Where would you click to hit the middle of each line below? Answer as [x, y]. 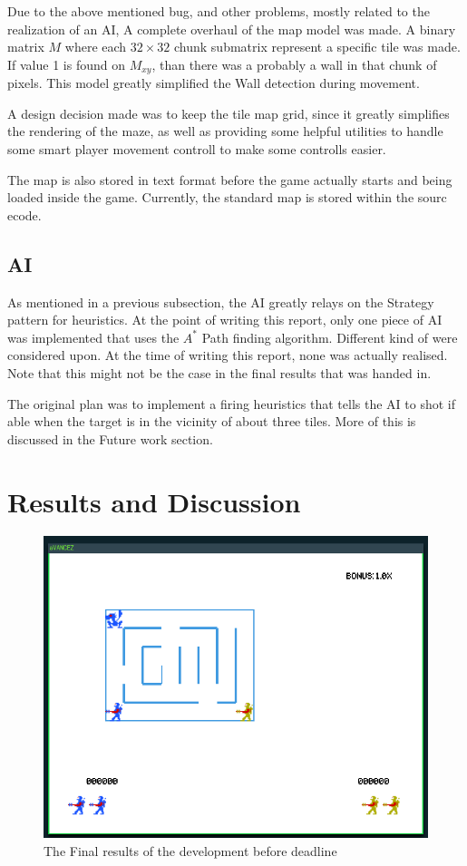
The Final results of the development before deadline [190, 850]
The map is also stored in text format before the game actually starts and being [230, 179]
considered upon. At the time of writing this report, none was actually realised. [228, 355]
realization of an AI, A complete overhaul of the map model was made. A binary [232, 29]
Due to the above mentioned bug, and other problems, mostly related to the [219, 11]
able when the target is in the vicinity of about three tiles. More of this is [212, 421]
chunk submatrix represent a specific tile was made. [317, 47]
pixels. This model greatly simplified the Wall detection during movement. [214, 83]
